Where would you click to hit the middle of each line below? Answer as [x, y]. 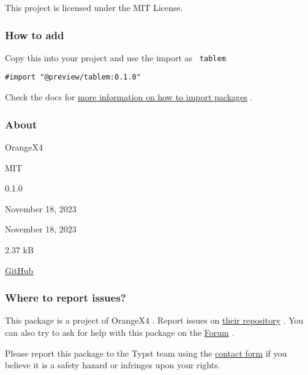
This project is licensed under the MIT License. [94, 7]
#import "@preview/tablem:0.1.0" [73, 77]
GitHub [19, 270]
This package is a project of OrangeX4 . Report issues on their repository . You [154, 320]
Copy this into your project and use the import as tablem [115, 57]
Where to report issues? [66, 298]
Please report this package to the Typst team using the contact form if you [146, 353]
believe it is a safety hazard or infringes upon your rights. [113, 365]
